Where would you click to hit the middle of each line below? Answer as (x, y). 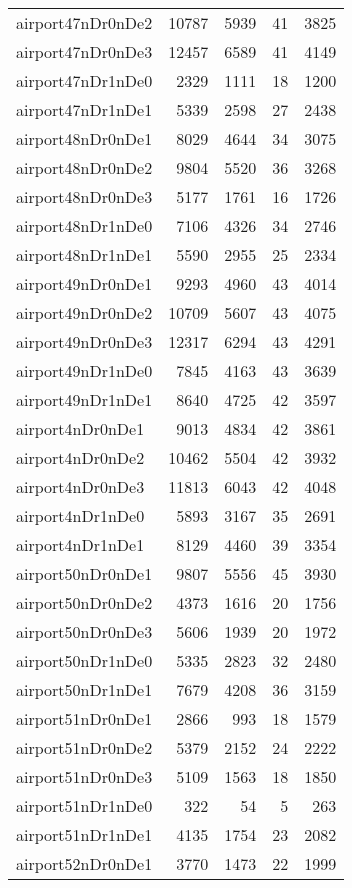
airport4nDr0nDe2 (80, 457)
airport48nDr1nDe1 (84, 254)
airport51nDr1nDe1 (84, 834)
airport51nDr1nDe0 (84, 805)
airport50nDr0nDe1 (84, 573)
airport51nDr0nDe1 (84, 718)
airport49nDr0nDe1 (84, 283)
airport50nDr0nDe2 (84, 602)
